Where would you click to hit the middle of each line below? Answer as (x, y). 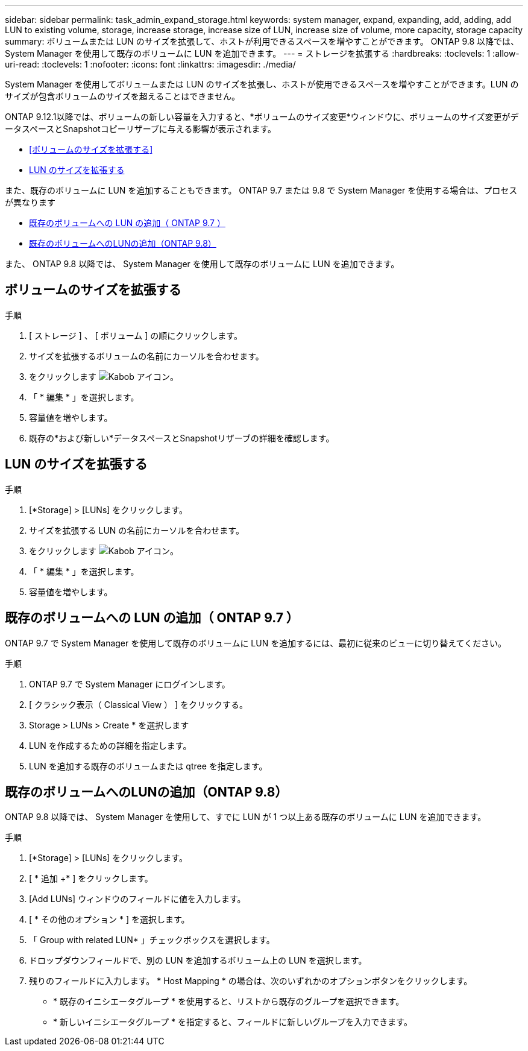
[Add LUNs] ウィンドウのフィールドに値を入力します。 (137, 899)
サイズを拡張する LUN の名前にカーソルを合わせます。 (137, 530)
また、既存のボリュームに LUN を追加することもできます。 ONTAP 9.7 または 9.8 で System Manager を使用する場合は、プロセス (261, 190)
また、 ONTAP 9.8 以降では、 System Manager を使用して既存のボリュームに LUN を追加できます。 (202, 264)
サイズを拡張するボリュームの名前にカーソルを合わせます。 (146, 356)
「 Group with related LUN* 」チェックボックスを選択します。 (152, 940)
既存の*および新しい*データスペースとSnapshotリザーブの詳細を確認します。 (182, 438)
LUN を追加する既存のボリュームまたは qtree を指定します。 (148, 766)
